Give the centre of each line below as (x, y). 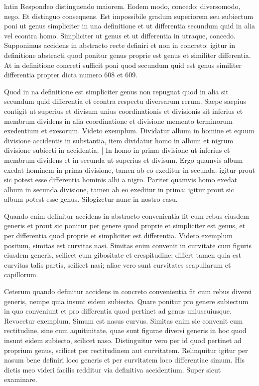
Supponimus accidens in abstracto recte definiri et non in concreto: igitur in (120, 45)
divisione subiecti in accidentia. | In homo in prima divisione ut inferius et (117, 150)
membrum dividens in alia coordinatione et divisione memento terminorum (118, 121)
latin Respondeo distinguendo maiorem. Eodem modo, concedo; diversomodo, (122, 6)
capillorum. (21, 274)
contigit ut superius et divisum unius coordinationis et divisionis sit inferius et (124, 111)
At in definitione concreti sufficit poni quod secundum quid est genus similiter (123, 65)
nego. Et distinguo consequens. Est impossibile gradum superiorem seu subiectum (129, 16)
